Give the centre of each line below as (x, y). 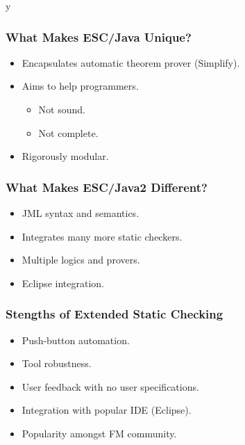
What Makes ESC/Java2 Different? (107, 187)
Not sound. (62, 109)
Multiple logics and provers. (81, 260)
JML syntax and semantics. (81, 213)
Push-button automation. (76, 340)
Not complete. (68, 132)
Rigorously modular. (65, 156)
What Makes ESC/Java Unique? (99, 37)
